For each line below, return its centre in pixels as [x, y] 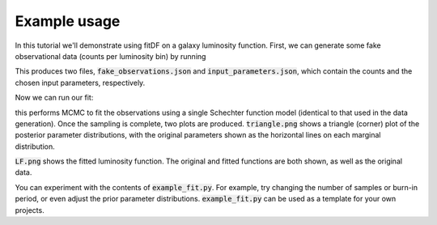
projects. [30, 210]
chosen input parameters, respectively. [80, 83]
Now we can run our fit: [54, 98]
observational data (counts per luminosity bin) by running [110, 56]
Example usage [68, 21]
